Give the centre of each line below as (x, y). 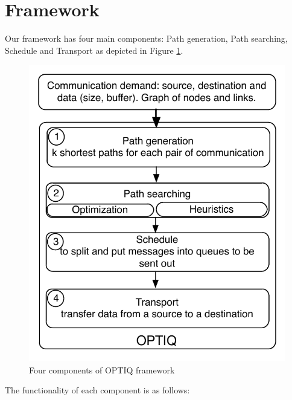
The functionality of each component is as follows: (97, 390)
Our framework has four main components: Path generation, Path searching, (146, 38)
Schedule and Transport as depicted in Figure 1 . (94, 50)
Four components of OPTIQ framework (102, 369)
